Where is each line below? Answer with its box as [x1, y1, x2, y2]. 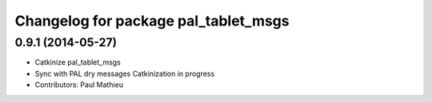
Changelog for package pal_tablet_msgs [14, 12, 290, 30]
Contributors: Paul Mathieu [34, 80, 124, 89]
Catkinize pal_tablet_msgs [34, 57, 122, 67]
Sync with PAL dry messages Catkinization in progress [34, 69, 215, 78]
